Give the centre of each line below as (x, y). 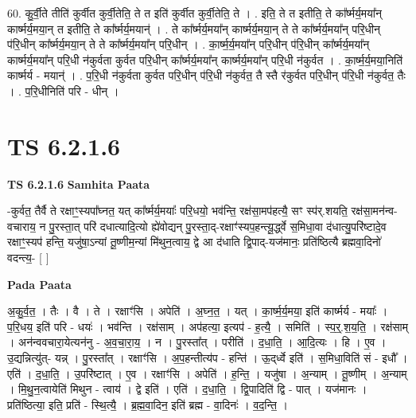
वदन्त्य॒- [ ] (28, 258)
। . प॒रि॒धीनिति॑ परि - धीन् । (63, 90)
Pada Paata (39, 284)
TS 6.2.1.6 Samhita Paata (79, 184)
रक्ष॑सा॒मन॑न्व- (374, 211)
